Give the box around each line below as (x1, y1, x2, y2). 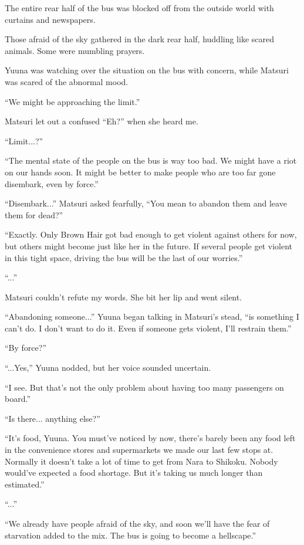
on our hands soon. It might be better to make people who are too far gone (5, 165, 276, 178)
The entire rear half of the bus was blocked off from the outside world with (5, 2, 274, 13)
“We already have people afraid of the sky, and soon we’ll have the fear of (5, 517, 270, 529)
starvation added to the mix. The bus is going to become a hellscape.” (5, 529, 256, 541)
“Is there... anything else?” (5, 412, 100, 424)
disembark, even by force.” (5, 177, 99, 189)
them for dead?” (5, 208, 63, 221)
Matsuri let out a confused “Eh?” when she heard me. (5, 115, 198, 127)
